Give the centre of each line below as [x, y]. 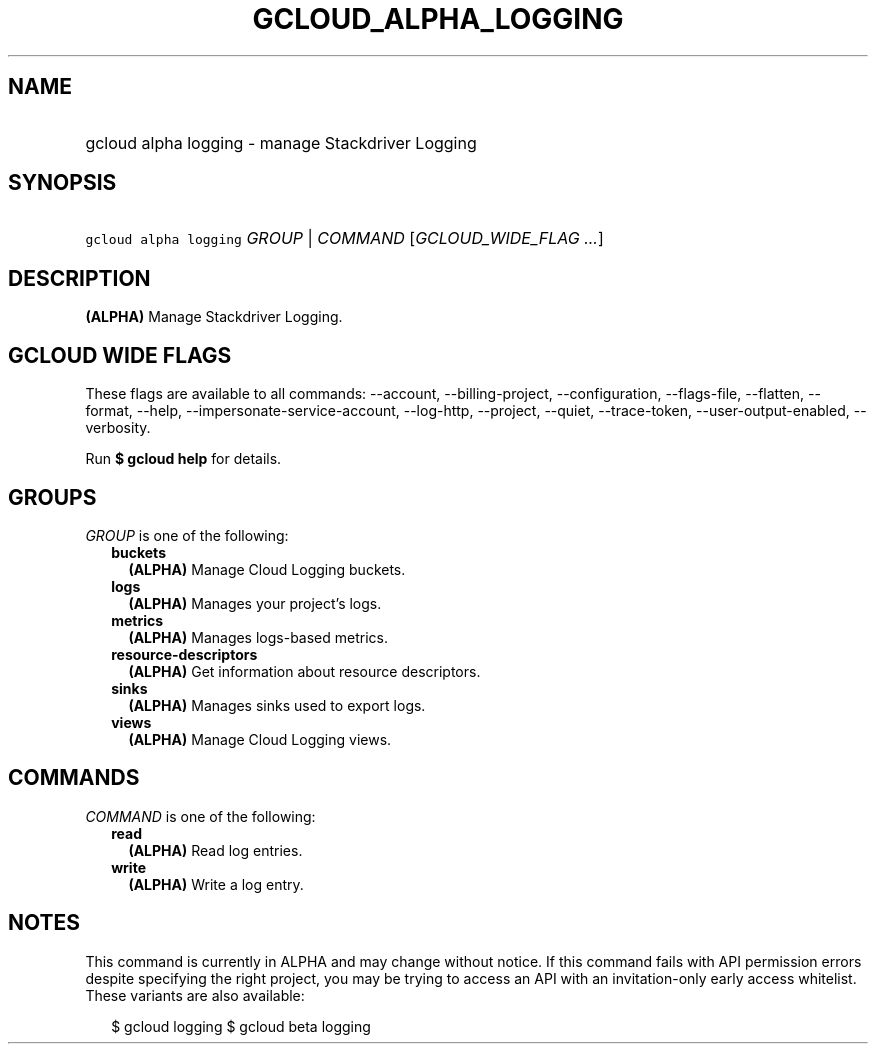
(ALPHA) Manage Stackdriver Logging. [214, 317]
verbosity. [118, 428]
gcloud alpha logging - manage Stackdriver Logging [281, 142]
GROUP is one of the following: [187, 535]
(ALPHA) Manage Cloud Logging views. [260, 739]
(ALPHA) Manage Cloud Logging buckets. [267, 569]
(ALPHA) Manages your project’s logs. [255, 603]
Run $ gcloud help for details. [183, 459]
